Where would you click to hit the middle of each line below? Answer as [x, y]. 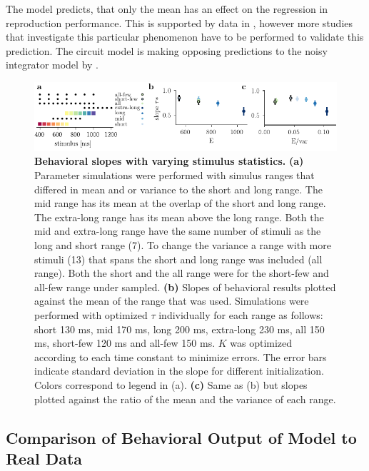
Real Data [44, 458]
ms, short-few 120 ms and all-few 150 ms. [125, 343]
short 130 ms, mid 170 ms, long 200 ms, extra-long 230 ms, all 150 [180, 329]
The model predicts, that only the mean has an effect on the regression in [167, 9]
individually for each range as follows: [241, 315]
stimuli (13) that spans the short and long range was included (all [178, 259]
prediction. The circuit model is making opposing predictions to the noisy [167, 50]
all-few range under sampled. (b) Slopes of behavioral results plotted [185, 287]
